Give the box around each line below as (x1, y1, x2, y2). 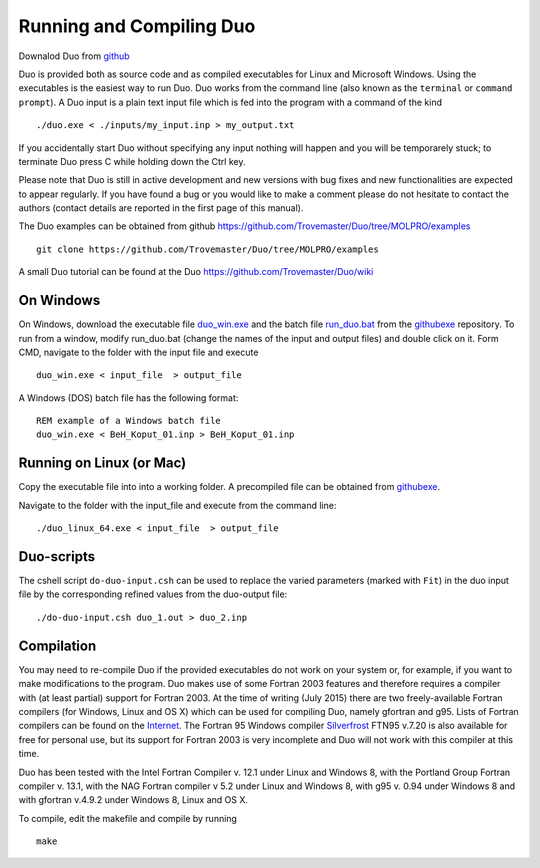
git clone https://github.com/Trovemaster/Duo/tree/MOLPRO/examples (36, 243, 379, 255)
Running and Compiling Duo (18, 15, 256, 37)
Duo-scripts (18, 548, 95, 565)
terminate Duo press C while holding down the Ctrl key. (18, 155, 246, 167)
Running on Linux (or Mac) (18, 455, 187, 472)
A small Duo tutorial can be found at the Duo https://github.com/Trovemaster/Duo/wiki (18, 266, 374, 278)
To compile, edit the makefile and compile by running (18, 812, 237, 824)
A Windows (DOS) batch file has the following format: (18, 391, 239, 404)
